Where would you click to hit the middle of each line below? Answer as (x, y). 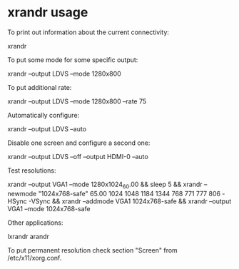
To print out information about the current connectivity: (88, 32)
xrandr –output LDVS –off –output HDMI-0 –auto (78, 156)
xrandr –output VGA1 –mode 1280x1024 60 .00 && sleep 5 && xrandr (105, 185)
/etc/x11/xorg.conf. (35, 258)
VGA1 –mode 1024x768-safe (49, 208)
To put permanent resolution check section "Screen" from (93, 250)
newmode (22, 193)
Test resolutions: (32, 170)
